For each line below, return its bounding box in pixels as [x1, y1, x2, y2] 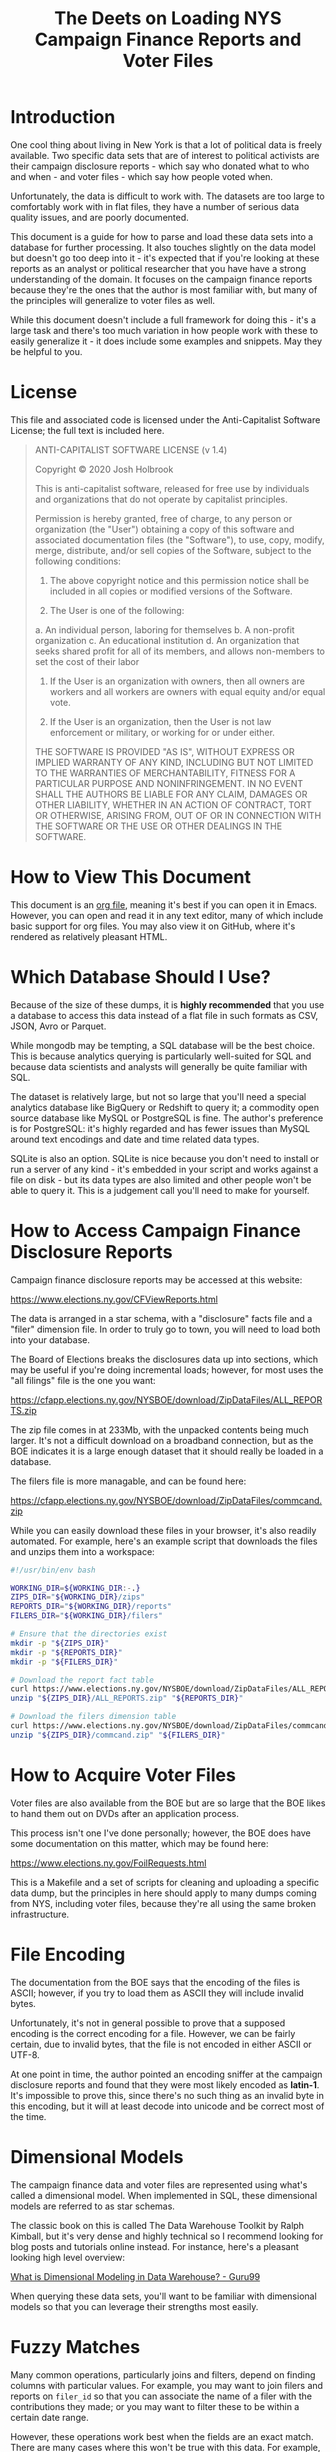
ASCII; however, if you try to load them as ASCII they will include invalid [10, 1987, 305, 1999]
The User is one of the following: [49, 604, 185, 616]
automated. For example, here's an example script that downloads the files [10, 1535, 318, 1547]
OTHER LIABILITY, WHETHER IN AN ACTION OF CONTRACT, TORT [34, 798, 313, 811]
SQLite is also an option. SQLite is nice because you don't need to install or [10, 1152, 320, 1164]
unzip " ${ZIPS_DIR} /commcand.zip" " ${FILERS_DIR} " [10, 1730, 226, 1740]
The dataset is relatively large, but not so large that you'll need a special [10, 1090, 307, 1102]
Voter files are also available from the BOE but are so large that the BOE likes [10, 1797, 326, 1809]
